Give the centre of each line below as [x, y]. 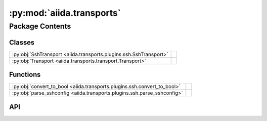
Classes [22, 42]
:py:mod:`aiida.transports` [65, 13]
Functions [25, 75]
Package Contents [40, 26]
